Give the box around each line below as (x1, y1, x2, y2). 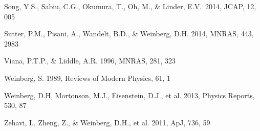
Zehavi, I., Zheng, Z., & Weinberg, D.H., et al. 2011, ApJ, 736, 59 (4, 117, 210, 127)
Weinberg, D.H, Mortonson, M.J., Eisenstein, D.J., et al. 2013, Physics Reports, (4, 90, 255, 100)
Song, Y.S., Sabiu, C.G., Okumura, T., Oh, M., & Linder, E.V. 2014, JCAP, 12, (4, 1, 256, 11)
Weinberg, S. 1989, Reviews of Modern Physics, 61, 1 (4, 72, 171, 83)
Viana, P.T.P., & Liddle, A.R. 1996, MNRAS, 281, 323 (4, 55, 176, 66)
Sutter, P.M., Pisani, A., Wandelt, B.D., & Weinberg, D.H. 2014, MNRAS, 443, (4, 28, 254, 39)
